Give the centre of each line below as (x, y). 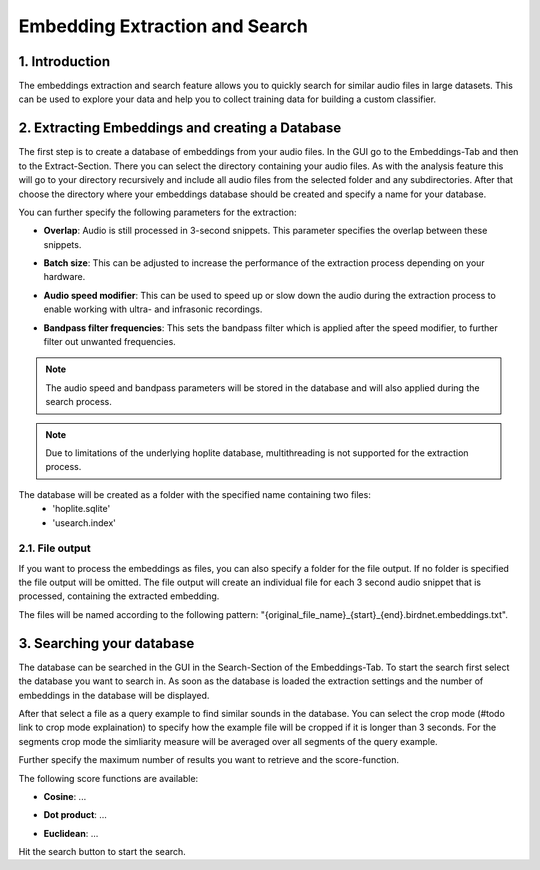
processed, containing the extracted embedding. (119, 596)
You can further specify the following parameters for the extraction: (157, 212)
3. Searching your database (106, 643)
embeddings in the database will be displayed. (114, 695)
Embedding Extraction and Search (163, 26)
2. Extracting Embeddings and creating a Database (180, 128)
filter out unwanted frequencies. (110, 342)
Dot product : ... (75, 815)
